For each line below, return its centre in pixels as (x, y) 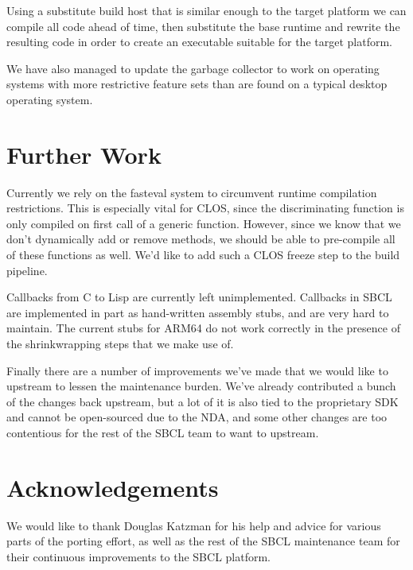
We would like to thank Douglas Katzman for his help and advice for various (194, 525)
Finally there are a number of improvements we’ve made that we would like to (197, 370)
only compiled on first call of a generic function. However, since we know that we (204, 223)
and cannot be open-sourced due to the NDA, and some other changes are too (197, 417)
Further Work (84, 154)
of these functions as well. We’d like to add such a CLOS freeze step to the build (203, 255)
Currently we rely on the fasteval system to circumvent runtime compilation (192, 192)
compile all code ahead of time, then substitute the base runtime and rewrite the (203, 26)
